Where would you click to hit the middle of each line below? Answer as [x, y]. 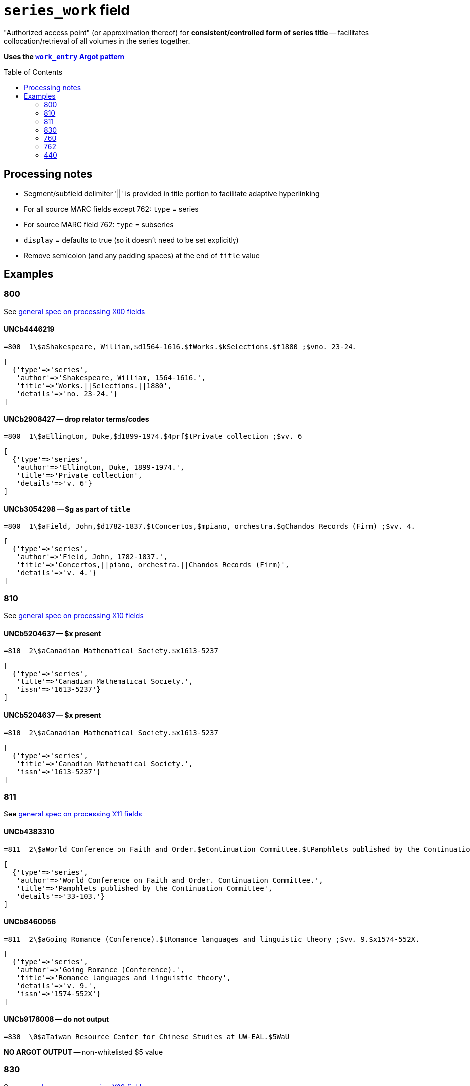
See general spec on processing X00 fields [75, 311]
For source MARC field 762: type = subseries [99, 224]
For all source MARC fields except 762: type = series [111, 209]
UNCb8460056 [30, 922]
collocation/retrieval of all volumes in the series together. [97, 41]
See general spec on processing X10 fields [74, 616]
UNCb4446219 [29, 329]
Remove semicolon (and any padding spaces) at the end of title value [142, 255]
